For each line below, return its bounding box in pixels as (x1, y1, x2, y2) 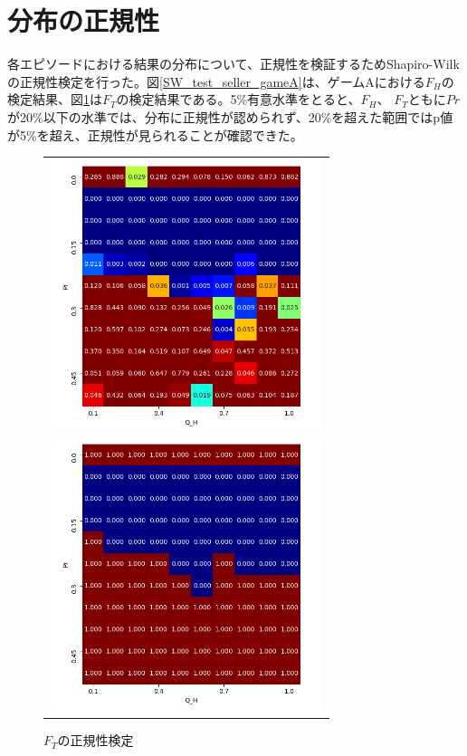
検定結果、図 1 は (7, 90, 102, 109)
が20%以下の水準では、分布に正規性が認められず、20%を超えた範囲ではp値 (7, 107, 453, 126)
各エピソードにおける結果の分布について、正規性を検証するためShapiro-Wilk (7, 54, 460, 73)
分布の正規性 (7, 2, 160, 39)
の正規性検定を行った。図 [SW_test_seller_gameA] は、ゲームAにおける (7, 72, 425, 91)
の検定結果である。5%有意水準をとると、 (116, 90, 361, 109)
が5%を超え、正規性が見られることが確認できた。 (7, 125, 303, 144)
